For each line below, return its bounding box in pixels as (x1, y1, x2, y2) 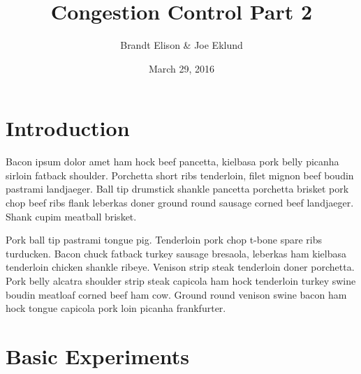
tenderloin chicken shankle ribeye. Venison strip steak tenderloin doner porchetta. (6, 260, 355, 274)
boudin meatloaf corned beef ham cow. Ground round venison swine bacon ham (6, 287, 347, 301)
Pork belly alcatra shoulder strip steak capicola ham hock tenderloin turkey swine (6, 274, 356, 287)
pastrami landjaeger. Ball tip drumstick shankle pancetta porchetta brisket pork (6, 181, 349, 196)
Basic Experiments (6, 341, 189, 370)
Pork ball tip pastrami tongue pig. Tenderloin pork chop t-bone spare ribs (6, 232, 322, 247)
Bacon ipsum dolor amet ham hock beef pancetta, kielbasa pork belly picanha (6, 154, 339, 169)
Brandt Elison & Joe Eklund (120, 38, 243, 52)
